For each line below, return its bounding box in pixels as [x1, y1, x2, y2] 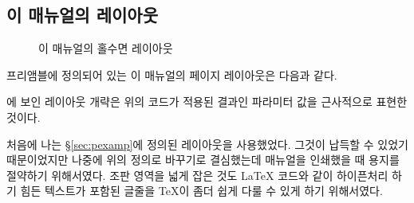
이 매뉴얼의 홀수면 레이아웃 [38, 40, 173, 57]
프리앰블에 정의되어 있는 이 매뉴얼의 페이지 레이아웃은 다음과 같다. [6, 66, 337, 83]
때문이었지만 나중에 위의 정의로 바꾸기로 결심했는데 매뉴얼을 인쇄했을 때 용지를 [6, 151, 400, 168]
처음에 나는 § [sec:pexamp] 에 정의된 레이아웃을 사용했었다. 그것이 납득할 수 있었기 [6, 135, 409, 152]
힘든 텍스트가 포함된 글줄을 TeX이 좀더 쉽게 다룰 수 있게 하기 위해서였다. [20, 182, 383, 199]
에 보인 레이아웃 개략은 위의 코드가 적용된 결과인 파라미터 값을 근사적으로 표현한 [6, 93, 408, 110]
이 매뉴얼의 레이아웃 [6, 2, 158, 27]
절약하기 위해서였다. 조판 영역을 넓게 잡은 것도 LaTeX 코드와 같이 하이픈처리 [6, 166, 388, 183]
